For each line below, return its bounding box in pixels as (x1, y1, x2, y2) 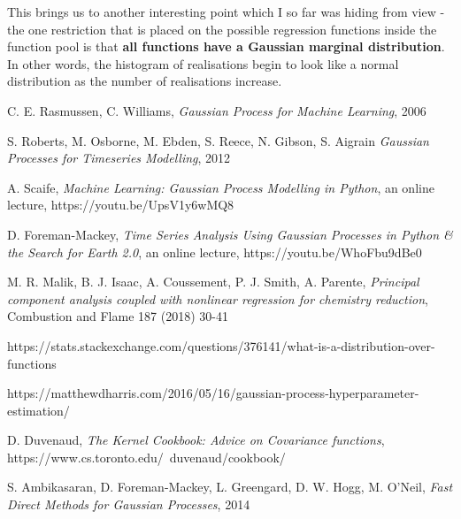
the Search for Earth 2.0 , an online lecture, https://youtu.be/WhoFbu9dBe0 (7, 242, 422, 261)
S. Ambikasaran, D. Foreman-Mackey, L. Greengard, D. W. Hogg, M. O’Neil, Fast (7, 477, 453, 496)
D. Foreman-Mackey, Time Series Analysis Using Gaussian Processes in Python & (7, 225, 453, 243)
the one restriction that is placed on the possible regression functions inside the (7, 19, 437, 38)
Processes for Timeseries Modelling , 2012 (7, 149, 231, 167)
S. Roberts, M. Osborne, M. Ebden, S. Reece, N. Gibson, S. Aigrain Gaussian (7, 131, 429, 149)
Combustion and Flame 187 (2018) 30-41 (7, 307, 228, 325)
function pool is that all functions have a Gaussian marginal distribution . (7, 37, 445, 56)
